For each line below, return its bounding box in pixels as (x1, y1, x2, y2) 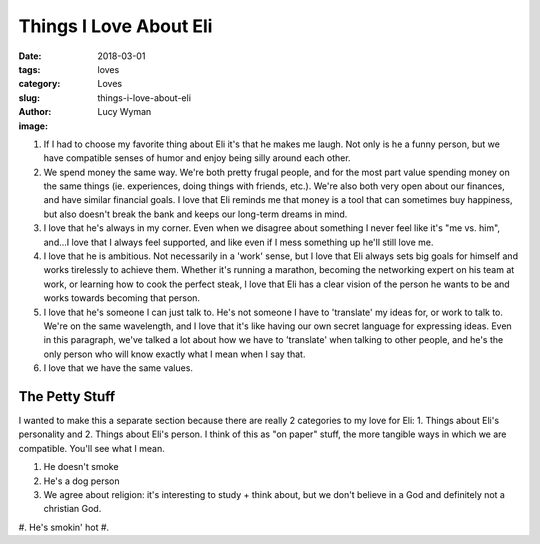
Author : (18, 106, 52, 118)
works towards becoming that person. (43, 292, 200, 304)
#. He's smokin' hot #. (18, 521, 110, 533)
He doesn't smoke (43, 461, 119, 473)
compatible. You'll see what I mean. (18, 442, 165, 454)
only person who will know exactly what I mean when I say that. (43, 348, 306, 360)
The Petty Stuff (18, 388, 116, 405)
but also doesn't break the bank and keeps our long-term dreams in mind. (43, 208, 348, 220)
